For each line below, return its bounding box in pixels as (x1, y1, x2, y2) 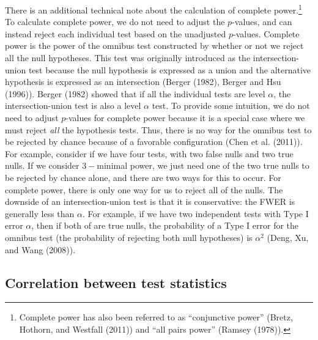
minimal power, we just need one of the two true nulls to (97, 159, 309, 172)
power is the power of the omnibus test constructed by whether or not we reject (5, 39, 304, 52)
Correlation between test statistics (5, 273, 227, 292)
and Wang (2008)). (5, 243, 76, 256)
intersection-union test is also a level (5, 99, 141, 112)
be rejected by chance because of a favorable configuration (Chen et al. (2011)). (5, 135, 303, 148)
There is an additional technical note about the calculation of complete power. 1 (5, 2, 302, 16)
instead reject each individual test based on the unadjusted (5, 27, 226, 40)
